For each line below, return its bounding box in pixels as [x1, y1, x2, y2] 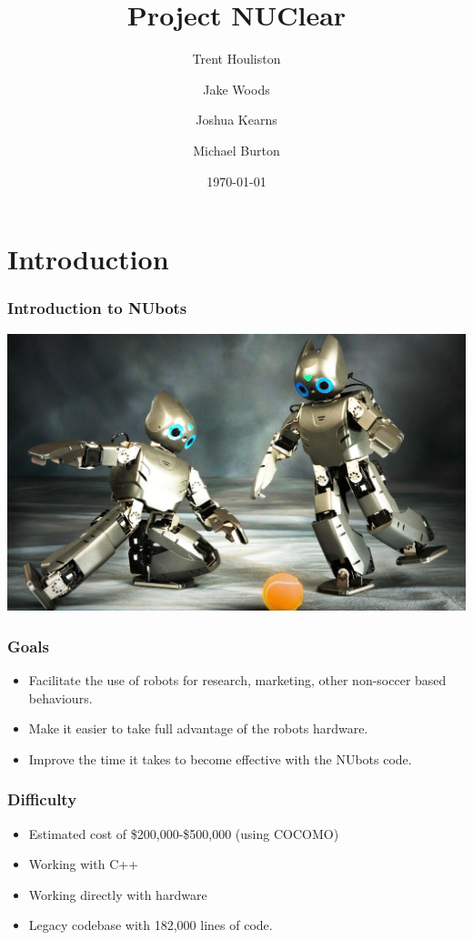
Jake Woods [203, 79, 270, 98]
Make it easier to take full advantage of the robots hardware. [28, 719, 368, 738]
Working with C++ [28, 854, 139, 874]
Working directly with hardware [28, 884, 207, 904]
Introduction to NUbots [7, 297, 187, 319]
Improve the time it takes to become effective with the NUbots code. [28, 749, 412, 768]
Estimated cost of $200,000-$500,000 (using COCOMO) [28, 824, 339, 843]
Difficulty [7, 788, 77, 811]
